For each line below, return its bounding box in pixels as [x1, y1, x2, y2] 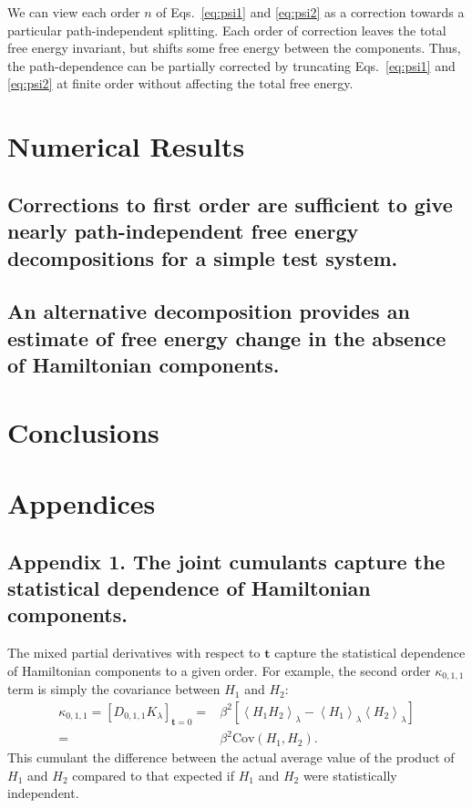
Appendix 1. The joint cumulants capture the [7, 547, 446, 575]
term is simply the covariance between [7, 680, 221, 699]
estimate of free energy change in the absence [7, 323, 446, 352]
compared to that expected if [72, 765, 234, 784]
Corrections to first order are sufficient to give [7, 189, 453, 218]
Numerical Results [7, 128, 245, 165]
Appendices [7, 485, 156, 522]
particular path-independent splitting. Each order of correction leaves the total [7, 20, 446, 39]
